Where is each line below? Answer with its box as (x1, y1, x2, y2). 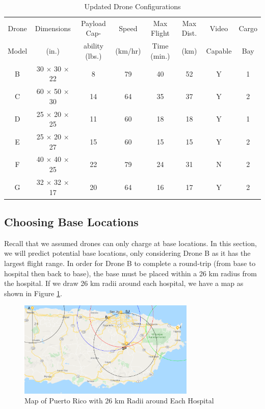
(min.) (150, 50, 170, 61)
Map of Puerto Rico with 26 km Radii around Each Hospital (24, 395, 214, 406)
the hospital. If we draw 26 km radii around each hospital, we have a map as (4, 278, 244, 288)
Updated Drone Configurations (84, 1, 181, 11)
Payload (81, 17, 106, 28)
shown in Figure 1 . (4, 287, 62, 298)
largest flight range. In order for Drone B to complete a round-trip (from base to (4, 257, 256, 268)
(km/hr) (115, 45, 141, 56)
